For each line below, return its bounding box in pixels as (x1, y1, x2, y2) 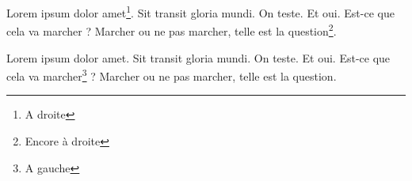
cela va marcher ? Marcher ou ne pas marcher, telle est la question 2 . (6, 21, 337, 39)
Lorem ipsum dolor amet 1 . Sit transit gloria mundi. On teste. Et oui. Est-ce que (6, 2, 395, 21)
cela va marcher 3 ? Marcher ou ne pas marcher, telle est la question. (6, 66, 337, 84)
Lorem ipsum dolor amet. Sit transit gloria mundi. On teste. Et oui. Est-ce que (6, 49, 391, 66)
